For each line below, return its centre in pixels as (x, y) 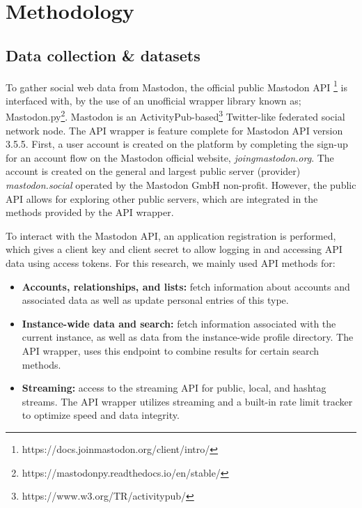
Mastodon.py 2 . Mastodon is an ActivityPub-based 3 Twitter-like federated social (175, 116)
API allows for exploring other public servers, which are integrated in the (162, 198)
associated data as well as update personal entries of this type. (155, 300)
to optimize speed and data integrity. (101, 415)
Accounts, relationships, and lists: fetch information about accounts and (186, 286)
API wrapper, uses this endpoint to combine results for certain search (171, 350)
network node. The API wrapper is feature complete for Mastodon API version (174, 130)
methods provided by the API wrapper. (90, 212)
